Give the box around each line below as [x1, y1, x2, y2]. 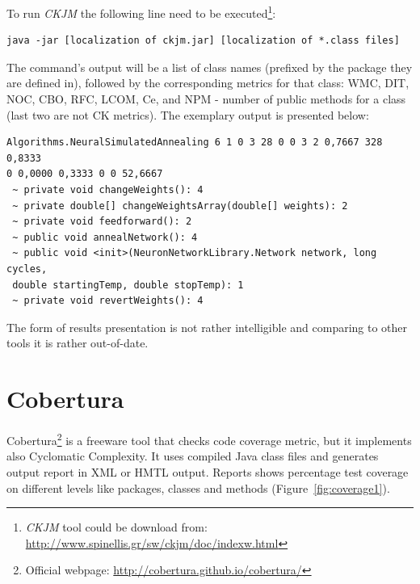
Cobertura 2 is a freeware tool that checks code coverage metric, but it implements [6, 430, 412, 448]
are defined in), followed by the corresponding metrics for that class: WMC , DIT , [6, 74, 409, 91]
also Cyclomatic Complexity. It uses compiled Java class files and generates [6, 447, 379, 464]
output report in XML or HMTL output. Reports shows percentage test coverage [6, 463, 409, 480]
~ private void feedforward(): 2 [12, 216, 192, 228]
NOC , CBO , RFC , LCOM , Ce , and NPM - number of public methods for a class [6, 90, 406, 107]
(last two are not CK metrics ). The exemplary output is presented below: [6, 106, 369, 123]
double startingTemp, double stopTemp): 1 [12, 279, 244, 291]
